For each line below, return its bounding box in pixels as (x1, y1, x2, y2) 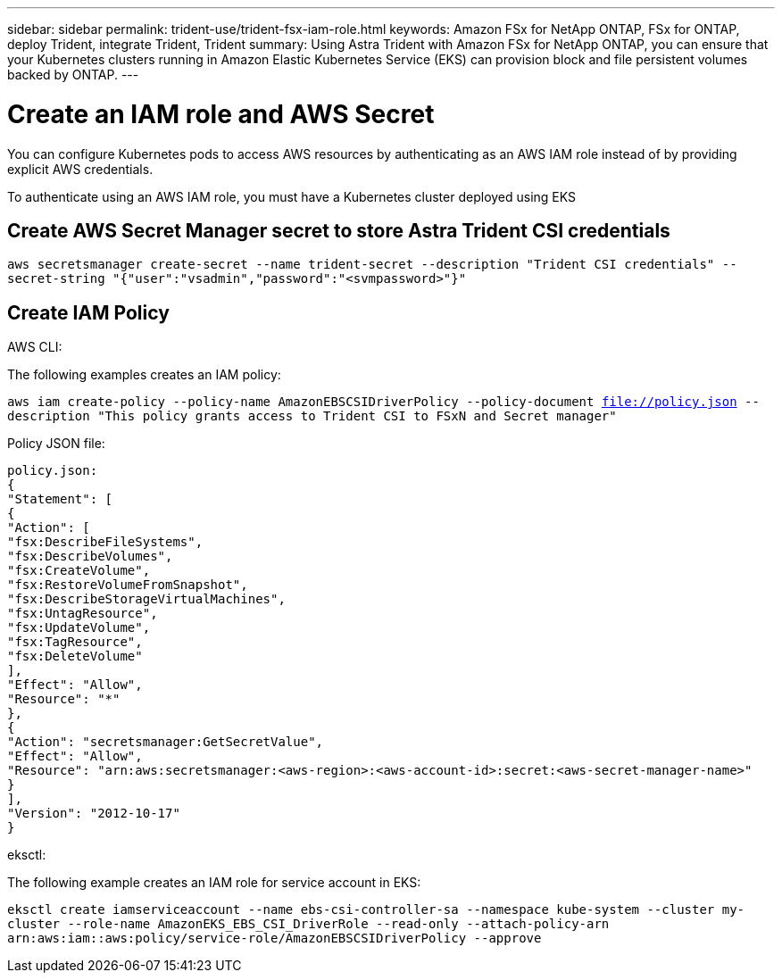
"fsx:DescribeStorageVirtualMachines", (7, 592, 286, 607)
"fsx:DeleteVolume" (7, 649, 143, 664)
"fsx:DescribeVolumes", (7, 549, 173, 564)
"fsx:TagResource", (7, 635, 143, 650)
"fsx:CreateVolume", (7, 563, 151, 578)
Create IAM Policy (7, 301, 170, 324)
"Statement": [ (7, 492, 113, 507)
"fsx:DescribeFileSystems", (7, 535, 204, 550)
